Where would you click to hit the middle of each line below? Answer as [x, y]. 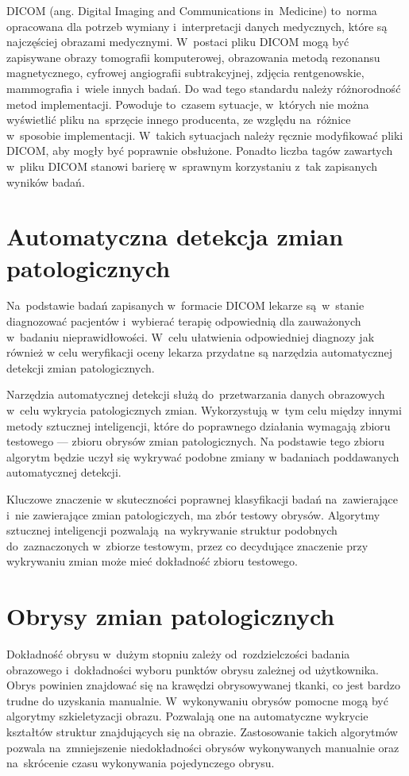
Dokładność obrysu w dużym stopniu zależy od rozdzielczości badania [178, 654]
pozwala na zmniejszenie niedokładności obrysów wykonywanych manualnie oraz [203, 747]
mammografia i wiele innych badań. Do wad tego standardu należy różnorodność [204, 88]
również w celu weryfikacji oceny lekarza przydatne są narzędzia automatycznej [199, 352]
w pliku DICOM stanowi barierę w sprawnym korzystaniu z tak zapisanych [192, 166]
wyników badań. [46, 181]
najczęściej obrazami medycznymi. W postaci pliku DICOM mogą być [178, 42]
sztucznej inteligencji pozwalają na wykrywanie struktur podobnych [172, 530]
